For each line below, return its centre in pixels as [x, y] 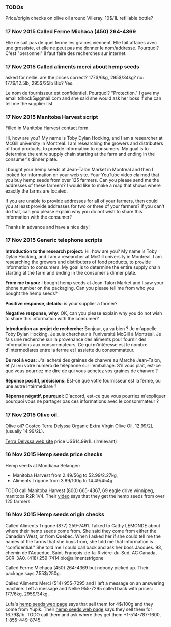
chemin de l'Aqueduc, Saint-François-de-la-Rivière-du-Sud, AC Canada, [81, 553]
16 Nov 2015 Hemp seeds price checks [54, 454]
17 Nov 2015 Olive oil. [32, 415]
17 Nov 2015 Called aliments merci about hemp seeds [73, 66]
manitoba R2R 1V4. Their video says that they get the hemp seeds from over [85, 496]
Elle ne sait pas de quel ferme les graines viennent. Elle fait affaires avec [81, 42]
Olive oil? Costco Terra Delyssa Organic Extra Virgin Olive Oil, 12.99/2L [79, 426]
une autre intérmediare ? [31, 386]
